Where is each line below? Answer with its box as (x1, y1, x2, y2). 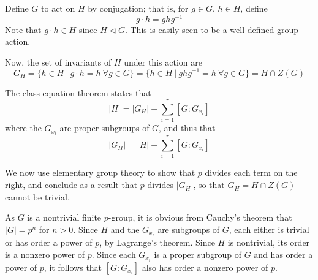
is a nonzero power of (5, 248, 85, 260)
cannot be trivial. (5, 190, 70, 203)
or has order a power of (5, 235, 93, 248)
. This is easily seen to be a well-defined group (124, 23, 298, 36)
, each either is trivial (229, 222, 309, 235)
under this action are (124, 55, 202, 68)
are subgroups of (157, 222, 220, 235)
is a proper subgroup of (154, 248, 242, 260)
